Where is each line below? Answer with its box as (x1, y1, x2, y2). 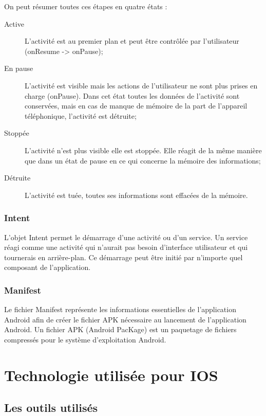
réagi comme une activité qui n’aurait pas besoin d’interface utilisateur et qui (4, 242, 248, 252)
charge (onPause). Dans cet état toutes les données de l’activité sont (25, 90, 240, 101)
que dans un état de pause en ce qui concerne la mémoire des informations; (25, 155, 261, 166)
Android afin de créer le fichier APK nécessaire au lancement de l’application (4, 314, 246, 324)
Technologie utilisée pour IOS (4, 364, 218, 385)
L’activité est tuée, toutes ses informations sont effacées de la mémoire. (25, 189, 248, 200)
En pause (4, 63, 33, 74)
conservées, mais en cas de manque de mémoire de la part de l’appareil (25, 100, 248, 111)
